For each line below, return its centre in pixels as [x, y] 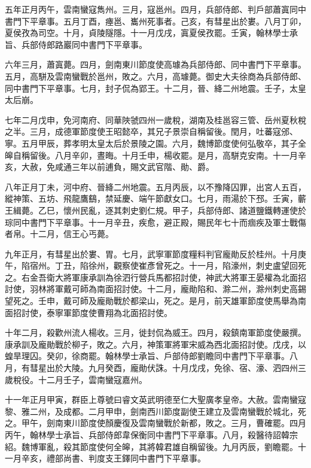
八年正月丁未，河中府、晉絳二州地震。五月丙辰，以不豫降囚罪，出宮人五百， [155, 186]
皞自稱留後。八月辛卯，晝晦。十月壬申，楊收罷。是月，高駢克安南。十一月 [151, 155]
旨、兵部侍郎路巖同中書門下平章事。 [76, 44]
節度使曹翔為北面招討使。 [122, 312]
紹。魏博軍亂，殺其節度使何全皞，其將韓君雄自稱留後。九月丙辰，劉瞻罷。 [151, 446]
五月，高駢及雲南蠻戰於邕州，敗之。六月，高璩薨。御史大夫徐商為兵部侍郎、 [155, 76]
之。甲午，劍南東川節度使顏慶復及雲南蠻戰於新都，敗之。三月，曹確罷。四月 [155, 423]
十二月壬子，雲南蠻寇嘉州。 [92, 379]
